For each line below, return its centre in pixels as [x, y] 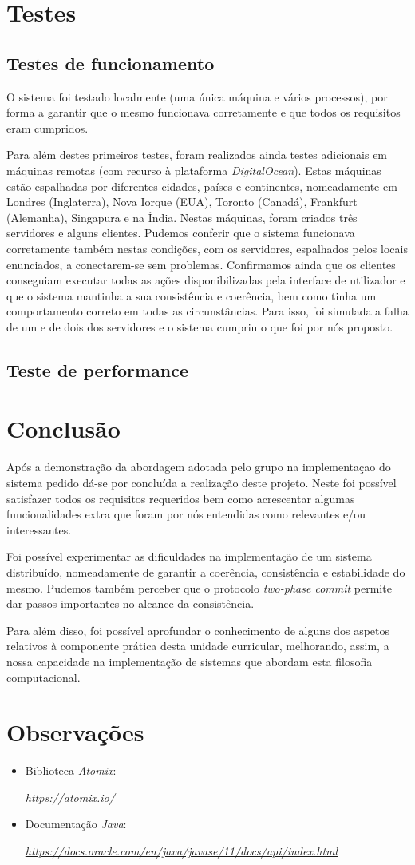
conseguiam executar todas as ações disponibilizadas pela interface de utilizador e [206, 280]
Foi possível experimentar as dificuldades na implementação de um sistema [189, 556]
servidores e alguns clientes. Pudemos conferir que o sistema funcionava [181, 233]
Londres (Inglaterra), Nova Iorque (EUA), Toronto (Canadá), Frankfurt [182, 202]
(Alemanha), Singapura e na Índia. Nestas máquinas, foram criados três [182, 217]
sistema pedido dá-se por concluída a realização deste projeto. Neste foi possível [202, 482]
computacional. [43, 677]
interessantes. [39, 529]
